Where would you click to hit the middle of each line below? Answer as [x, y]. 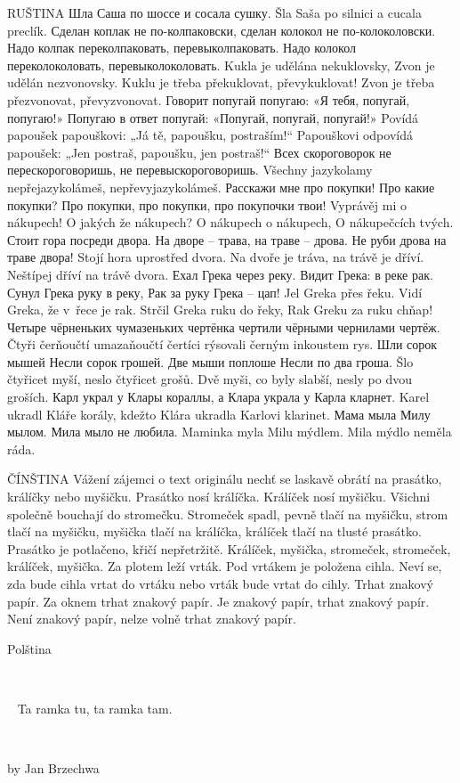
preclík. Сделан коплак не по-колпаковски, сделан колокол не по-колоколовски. [222, 30]
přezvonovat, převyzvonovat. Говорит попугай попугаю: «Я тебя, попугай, [209, 99]
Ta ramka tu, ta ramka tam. [95, 708]
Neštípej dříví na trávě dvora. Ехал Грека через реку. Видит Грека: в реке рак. [220, 274]
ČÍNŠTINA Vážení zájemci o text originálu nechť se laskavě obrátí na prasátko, [225, 479]
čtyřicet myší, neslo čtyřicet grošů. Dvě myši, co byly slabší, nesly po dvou [210, 379]
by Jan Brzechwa [53, 768]
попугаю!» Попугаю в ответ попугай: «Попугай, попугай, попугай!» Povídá [213, 117]
